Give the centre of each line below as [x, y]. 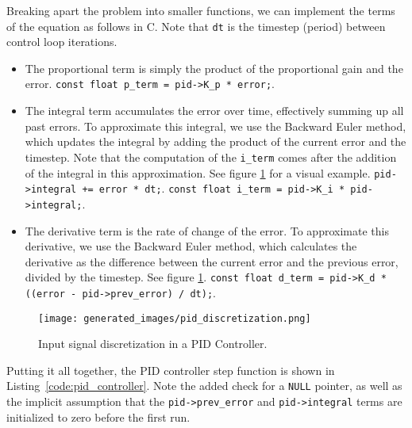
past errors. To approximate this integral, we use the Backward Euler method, [216, 126]
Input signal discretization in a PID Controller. [153, 344]
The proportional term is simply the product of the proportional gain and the [214, 68]
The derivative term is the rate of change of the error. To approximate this [207, 230]
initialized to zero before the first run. [98, 417]
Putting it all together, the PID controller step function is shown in [171, 370]
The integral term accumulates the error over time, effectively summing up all [214, 111]
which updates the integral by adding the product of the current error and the [216, 141]
